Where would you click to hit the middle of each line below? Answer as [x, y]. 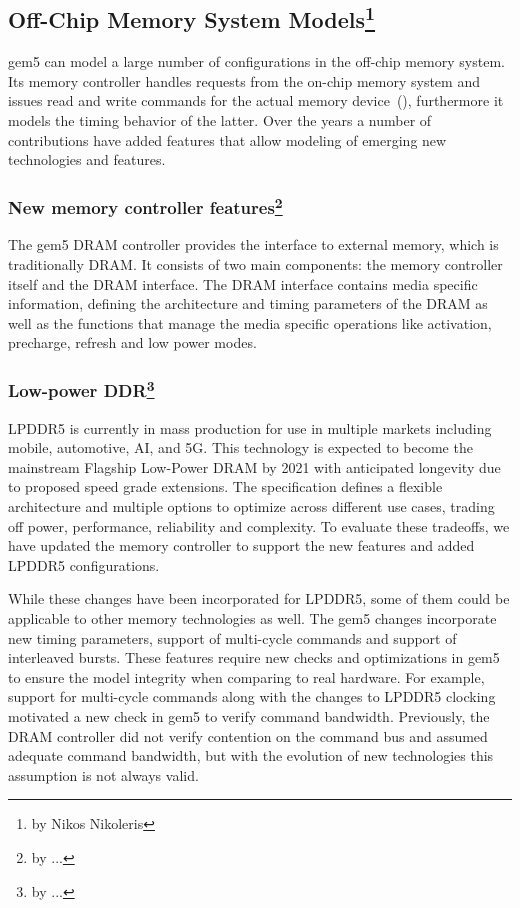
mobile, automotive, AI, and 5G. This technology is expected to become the [240, 447]
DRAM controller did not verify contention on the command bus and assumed [248, 735]
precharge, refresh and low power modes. [132, 342]
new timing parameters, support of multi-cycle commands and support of [232, 637]
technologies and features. [87, 159]
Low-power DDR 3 [81, 389]
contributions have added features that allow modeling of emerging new [227, 139]
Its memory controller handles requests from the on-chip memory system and [244, 80]
